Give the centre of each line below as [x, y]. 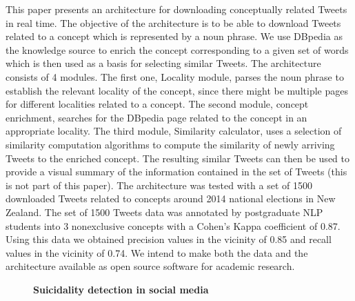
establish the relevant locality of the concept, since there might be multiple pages [177, 90]
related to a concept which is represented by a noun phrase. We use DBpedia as [174, 36]
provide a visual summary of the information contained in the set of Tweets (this [176, 172]
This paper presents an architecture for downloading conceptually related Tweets [176, 9]
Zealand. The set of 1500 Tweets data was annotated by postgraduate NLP [164, 212]
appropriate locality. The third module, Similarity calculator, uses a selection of [174, 131]
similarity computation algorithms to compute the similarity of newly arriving [170, 144]
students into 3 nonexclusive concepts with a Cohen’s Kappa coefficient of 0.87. [173, 225]
